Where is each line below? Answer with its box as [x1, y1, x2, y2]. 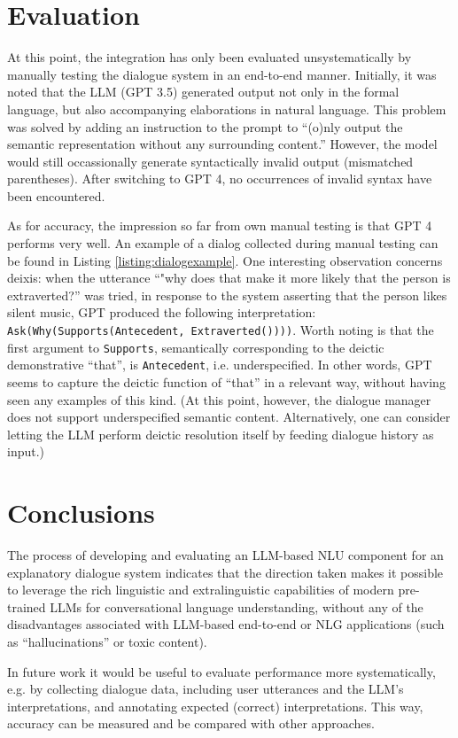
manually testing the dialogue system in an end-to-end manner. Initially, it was [7, 65, 437, 83]
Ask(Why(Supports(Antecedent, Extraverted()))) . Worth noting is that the [7, 321, 434, 339]
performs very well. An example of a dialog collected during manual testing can [7, 234, 439, 252]
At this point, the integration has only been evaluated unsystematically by [7, 48, 412, 66]
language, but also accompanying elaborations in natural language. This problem [7, 99, 446, 118]
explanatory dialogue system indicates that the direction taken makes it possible [7, 563, 444, 581]
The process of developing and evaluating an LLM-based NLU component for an [7, 546, 444, 564]
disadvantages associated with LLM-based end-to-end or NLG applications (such [7, 615, 445, 633]
